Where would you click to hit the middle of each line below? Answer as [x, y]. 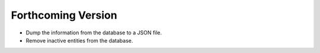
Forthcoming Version [64, 15]
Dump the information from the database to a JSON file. [94, 33]
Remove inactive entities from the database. [79, 40]
